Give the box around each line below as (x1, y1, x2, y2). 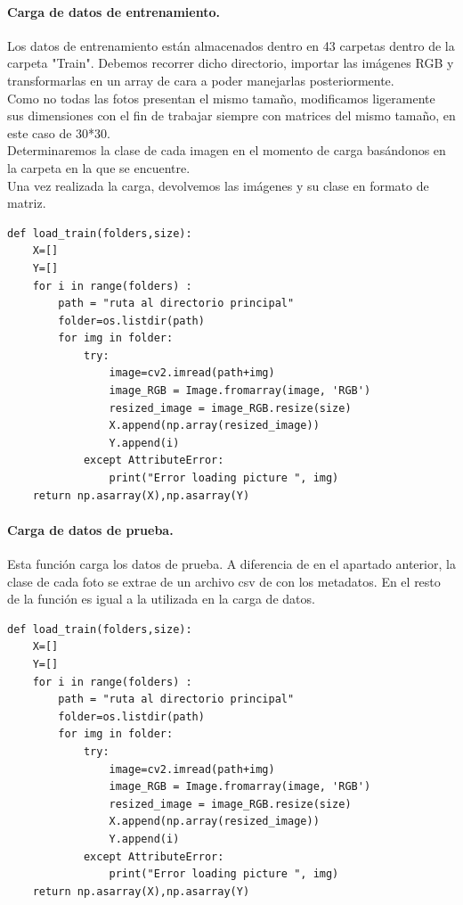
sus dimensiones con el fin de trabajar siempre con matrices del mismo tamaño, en (7, 106, 456, 125)
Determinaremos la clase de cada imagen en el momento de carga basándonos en (7, 141, 446, 160)
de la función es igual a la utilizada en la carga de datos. (7, 589, 315, 608)
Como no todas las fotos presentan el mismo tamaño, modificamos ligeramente (7, 88, 435, 107)
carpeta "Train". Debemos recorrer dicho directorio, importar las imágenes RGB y (7, 53, 454, 72)
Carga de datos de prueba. (7, 520, 174, 539)
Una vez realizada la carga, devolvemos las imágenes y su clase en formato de (7, 176, 429, 194)
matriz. (7, 193, 46, 212)
